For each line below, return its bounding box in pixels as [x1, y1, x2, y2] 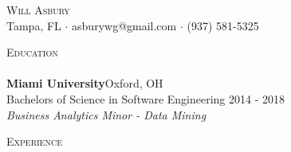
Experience [6, 133, 62, 150]
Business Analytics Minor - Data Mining [6, 106, 206, 123]
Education [6, 44, 58, 60]
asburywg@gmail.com [72, 17, 177, 33]
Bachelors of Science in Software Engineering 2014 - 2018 [6, 90, 285, 107]
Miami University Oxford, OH [6, 75, 163, 92]
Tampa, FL [6, 17, 61, 33]
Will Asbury [6, 2, 70, 18]
